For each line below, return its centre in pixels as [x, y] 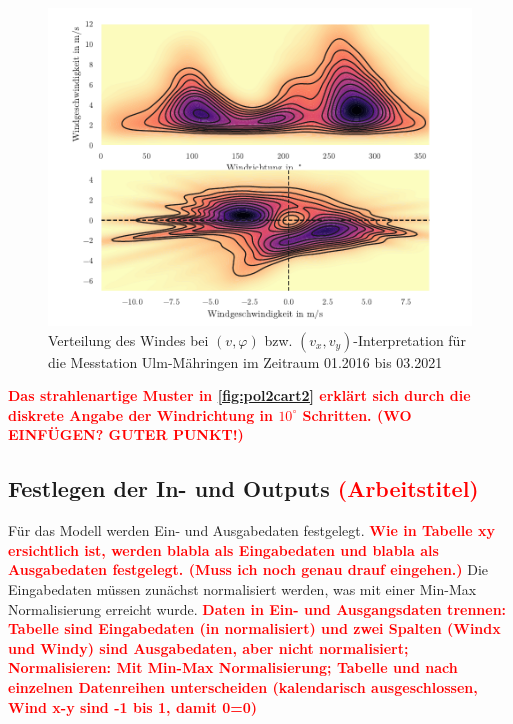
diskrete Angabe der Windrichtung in [141, 414]
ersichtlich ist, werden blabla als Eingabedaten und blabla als [223, 549]
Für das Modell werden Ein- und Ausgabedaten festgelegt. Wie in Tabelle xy [252, 530]
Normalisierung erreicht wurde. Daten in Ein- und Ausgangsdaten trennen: [257, 608]
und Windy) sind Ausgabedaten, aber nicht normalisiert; [208, 647]
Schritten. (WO [357, 414]
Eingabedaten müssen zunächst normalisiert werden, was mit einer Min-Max [242, 588]
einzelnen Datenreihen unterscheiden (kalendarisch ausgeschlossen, [243, 686]
